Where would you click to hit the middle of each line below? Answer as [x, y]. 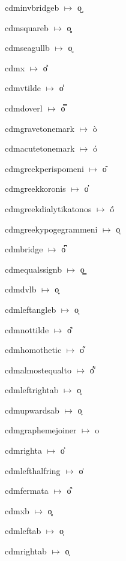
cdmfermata [27, 491]
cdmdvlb [21, 289]
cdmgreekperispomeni [44, 168]
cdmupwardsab [32, 410]
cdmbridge [24, 249]
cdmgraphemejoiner [41, 430]
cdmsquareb [27, 27]
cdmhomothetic [33, 350]
